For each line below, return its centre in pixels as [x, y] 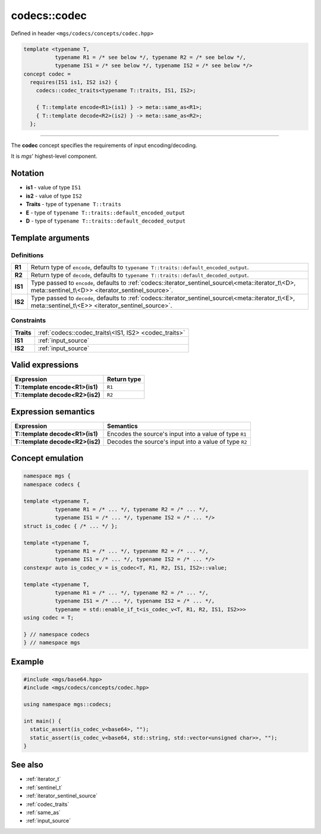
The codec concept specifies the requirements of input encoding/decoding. [104, 145]
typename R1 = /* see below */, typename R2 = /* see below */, [150, 57]
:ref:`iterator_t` [43, 779]
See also [27, 765]
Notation [28, 174]
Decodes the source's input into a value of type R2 [177, 442]
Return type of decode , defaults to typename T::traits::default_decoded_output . [140, 275]
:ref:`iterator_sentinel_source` [62, 796]
